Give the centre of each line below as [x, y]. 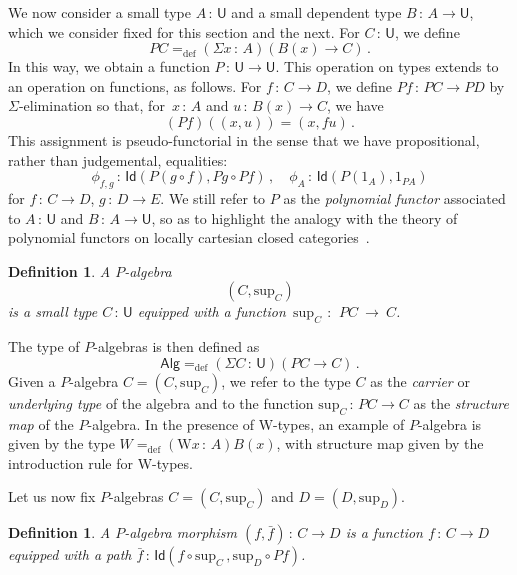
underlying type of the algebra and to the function [161, 402]
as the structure [461, 402]
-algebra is [449, 423]
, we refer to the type [286, 380]
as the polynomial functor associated [394, 197]
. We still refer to [213, 197]
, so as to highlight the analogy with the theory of [304, 217]
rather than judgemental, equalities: [118, 159]
